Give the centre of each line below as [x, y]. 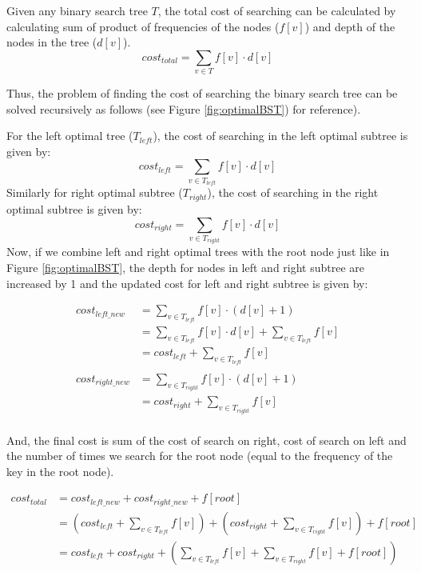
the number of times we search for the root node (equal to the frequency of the [200, 456]
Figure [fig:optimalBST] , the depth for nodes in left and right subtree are [186, 268]
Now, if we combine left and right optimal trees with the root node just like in [198, 252]
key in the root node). [60, 471]
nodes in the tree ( [52, 42]
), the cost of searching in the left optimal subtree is [280, 136]
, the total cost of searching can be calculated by [277, 10]
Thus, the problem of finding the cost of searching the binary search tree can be [202, 93]
